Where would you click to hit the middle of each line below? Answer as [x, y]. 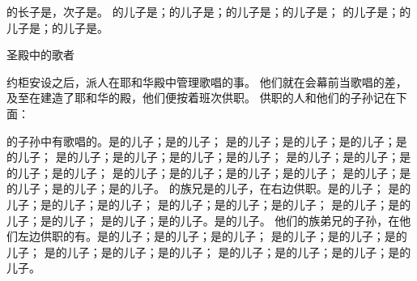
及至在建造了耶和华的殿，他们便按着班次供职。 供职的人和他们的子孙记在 [201, 98]
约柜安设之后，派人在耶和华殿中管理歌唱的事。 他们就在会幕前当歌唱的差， [207, 81]
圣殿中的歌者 [40, 55]
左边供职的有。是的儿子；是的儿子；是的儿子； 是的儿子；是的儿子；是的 [212, 236]
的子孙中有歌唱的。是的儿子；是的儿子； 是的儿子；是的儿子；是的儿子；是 [207, 140]
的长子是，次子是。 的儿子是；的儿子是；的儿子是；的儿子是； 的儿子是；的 [209, 11]
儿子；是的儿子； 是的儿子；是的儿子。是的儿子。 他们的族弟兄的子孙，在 [203, 220]
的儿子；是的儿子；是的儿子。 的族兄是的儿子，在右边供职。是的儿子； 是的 [209, 188]
